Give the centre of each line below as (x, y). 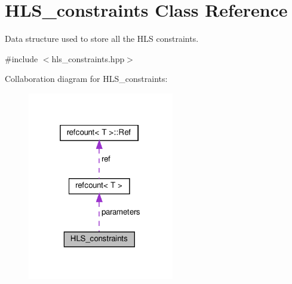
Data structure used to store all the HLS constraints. (102, 39)
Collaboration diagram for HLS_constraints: (86, 79)
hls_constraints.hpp (88, 58)
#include (21, 58)
